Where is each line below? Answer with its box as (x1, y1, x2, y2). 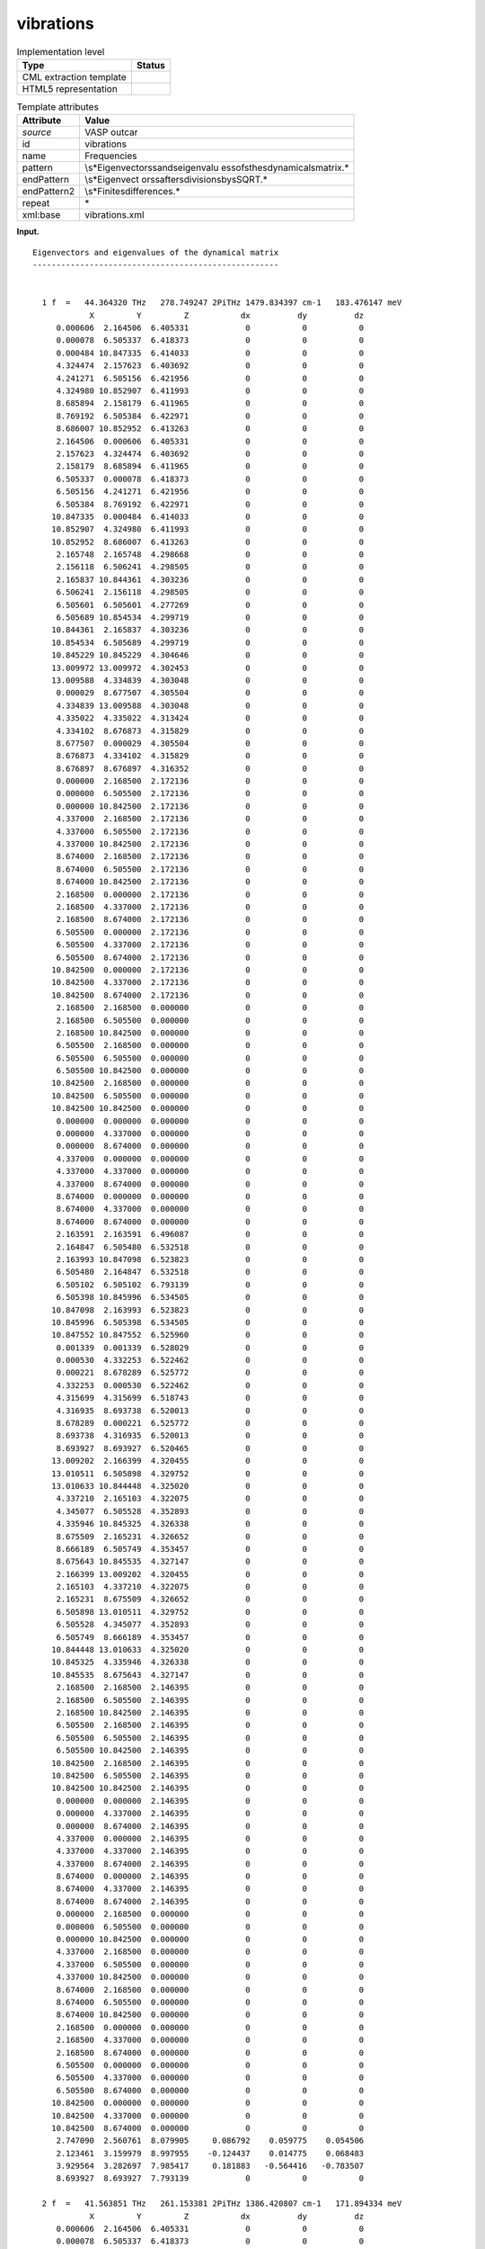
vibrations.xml (84, 209, 145, 221)
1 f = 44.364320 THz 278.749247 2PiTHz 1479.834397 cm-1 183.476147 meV (41, 298, 402, 308)
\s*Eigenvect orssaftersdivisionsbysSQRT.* (84, 174, 269, 186)
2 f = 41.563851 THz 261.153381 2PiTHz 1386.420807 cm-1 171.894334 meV (41, 2199, 402, 2209)
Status (136, 58, 165, 71)
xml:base (22, 209, 61, 221)
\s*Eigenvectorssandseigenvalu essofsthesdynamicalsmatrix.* (84, 162, 349, 175)
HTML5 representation (22, 82, 119, 94)
